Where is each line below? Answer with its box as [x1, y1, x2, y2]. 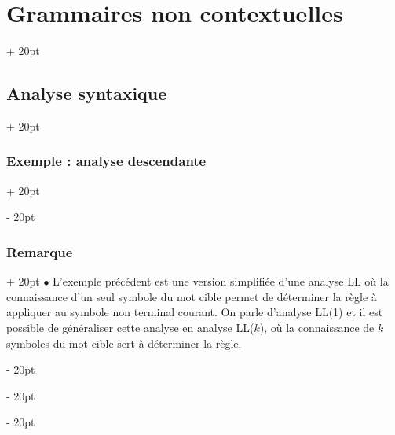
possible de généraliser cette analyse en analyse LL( [6, 319, 254, 335]
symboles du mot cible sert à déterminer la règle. [6, 334, 242, 351]
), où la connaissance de [259, 319, 375, 335]
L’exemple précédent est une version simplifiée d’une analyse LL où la [53, 273, 389, 289]
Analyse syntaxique [6, 81, 167, 105]
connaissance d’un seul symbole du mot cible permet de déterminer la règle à [6, 288, 377, 304]
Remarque [6, 241, 73, 261]
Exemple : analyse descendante [6, 151, 207, 171]
